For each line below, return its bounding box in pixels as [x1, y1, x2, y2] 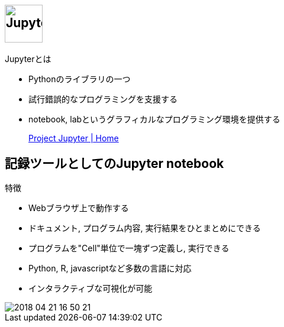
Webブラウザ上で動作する [28, 203, 129, 213]
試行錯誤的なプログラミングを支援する [28, 94, 177, 105]
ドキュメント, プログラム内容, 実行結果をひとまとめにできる [28, 223, 261, 234]
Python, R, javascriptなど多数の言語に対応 [28, 263, 192, 274]
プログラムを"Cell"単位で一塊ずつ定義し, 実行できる [28, 243, 230, 254]
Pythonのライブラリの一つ [28, 74, 131, 85]
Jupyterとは [5, 54, 51, 64]
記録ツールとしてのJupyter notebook [5, 156, 224, 171]
